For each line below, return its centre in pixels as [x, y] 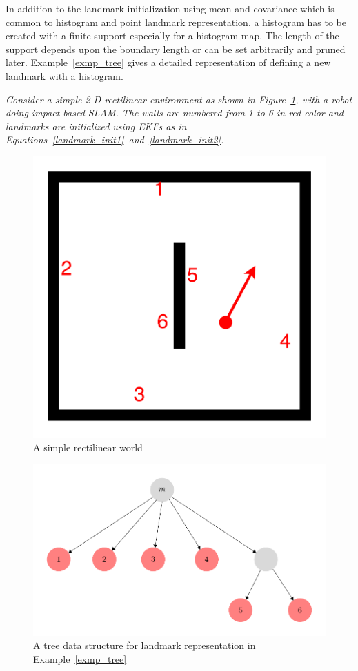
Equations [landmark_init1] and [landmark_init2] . [115, 140]
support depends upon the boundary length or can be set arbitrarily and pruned [176, 49]
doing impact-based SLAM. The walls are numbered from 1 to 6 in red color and [175, 113]
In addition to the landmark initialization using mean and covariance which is [170, 8]
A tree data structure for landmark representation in [145, 645]
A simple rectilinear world [88, 447]
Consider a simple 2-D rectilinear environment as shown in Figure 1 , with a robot [179, 99]
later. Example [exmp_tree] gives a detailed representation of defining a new [168, 62]
